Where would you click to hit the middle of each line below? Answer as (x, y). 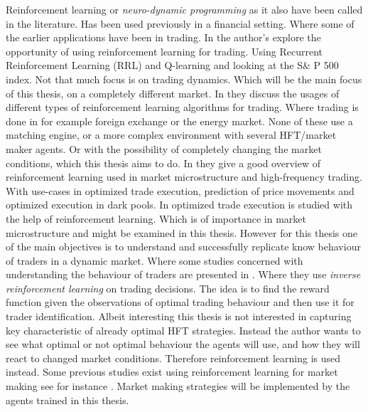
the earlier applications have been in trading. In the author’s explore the (163, 37)
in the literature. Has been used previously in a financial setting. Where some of (180, 23)
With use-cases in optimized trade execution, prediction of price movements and (180, 190)
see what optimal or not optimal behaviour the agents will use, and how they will (183, 344)
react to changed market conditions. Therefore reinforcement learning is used (173, 358)
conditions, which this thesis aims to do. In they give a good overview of (163, 163)
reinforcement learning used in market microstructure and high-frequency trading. (184, 177)
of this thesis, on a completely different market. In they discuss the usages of (173, 93)
